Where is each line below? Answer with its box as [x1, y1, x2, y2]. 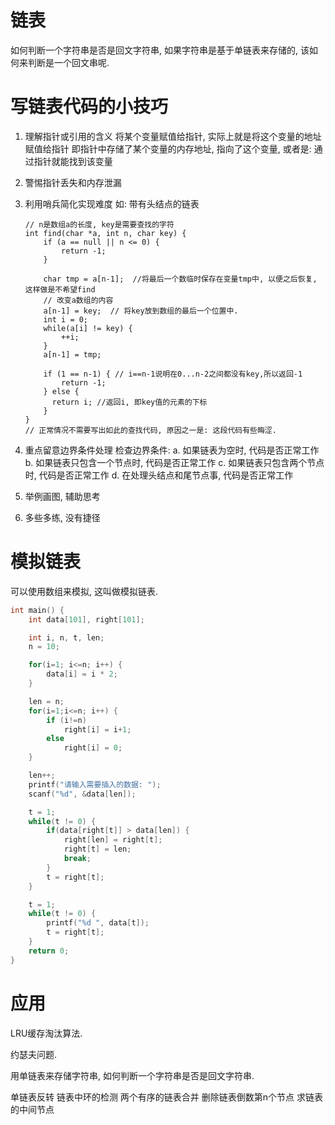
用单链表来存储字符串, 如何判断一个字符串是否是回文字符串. [10, 1069, 255, 1081]
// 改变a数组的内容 [43, 295, 114, 305]
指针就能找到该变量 [33, 155, 113, 167]
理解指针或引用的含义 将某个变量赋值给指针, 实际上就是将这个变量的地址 [24, 130, 322, 142]
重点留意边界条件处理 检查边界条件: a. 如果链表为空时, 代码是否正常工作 [24, 444, 320, 456]
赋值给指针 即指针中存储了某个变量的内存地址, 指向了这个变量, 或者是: [24, 142, 312, 155]
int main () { [10, 605, 65, 615]
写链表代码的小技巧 [10, 96, 169, 118]
